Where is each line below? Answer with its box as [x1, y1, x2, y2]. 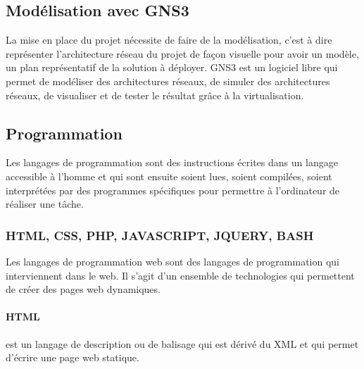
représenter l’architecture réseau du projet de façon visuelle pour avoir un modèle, [6, 46, 359, 61]
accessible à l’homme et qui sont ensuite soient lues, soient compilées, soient [6, 168, 332, 183]
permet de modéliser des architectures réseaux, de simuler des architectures [6, 73, 330, 88]
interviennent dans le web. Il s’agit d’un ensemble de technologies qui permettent [6, 268, 355, 282]
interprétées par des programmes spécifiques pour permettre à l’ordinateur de [6, 182, 340, 197]
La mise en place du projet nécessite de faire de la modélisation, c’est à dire [6, 32, 332, 47]
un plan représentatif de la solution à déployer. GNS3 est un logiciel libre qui [6, 60, 338, 75]
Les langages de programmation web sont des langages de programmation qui [6, 254, 339, 268]
